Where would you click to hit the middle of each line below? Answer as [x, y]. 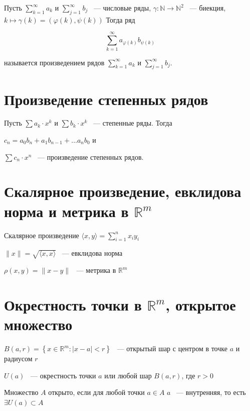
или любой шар [128, 375]
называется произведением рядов [54, 62]
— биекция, [208, 8]
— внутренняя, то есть [211, 392]
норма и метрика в [66, 211]
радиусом [18, 358]
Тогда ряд [120, 19]
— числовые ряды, [122, 8]
